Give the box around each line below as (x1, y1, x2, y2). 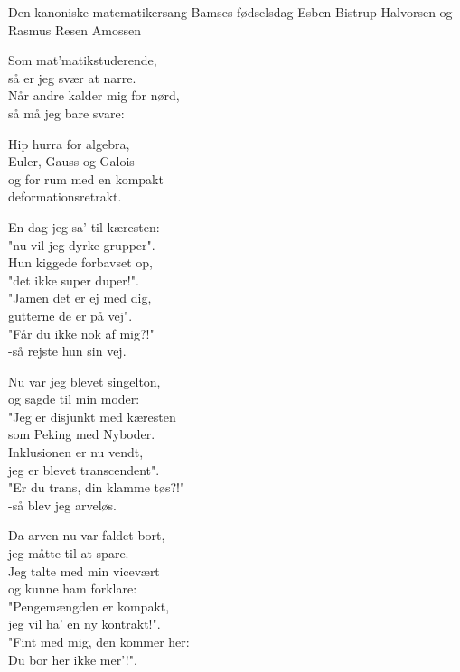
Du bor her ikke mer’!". (8, 649, 137, 668)
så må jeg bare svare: (8, 103, 125, 122)
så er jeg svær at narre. (8, 68, 136, 87)
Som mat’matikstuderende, (8, 51, 157, 70)
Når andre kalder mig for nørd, (8, 86, 180, 105)
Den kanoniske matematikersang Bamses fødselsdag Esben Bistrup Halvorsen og (8, 3, 453, 21)
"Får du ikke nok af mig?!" (8, 323, 155, 342)
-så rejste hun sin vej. (8, 341, 127, 360)
